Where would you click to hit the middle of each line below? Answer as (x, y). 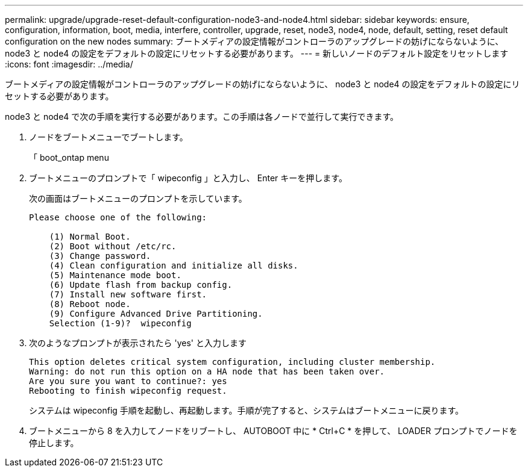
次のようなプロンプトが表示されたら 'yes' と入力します (138, 343)
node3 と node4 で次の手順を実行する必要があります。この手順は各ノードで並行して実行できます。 (202, 116)
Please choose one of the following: (118, 217)
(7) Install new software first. (128, 294)
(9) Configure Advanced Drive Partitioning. (156, 314)
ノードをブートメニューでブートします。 (108, 137)
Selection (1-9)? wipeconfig (120, 323)
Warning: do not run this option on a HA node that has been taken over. (207, 371)
